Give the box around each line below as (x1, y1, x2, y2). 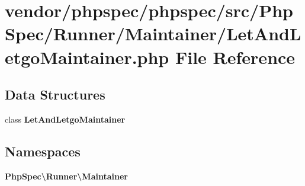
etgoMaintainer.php (5, 44, 169, 69)
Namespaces (5, 142, 81, 160)
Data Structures (5, 85, 105, 104)
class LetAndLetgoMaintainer (5, 113, 126, 125)
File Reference (175, 44, 296, 69)
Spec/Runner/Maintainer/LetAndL (5, 21, 301, 46)
